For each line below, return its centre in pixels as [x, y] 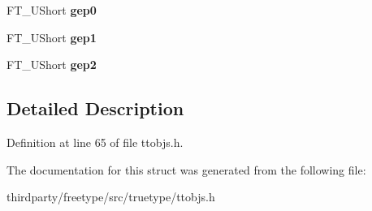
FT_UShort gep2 [52, 65]
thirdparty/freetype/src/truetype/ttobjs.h [111, 197]
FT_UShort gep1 [52, 37]
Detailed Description [95, 108]
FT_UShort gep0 [52, 10]
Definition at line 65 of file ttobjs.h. [95, 142]
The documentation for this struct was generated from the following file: [186, 169]
